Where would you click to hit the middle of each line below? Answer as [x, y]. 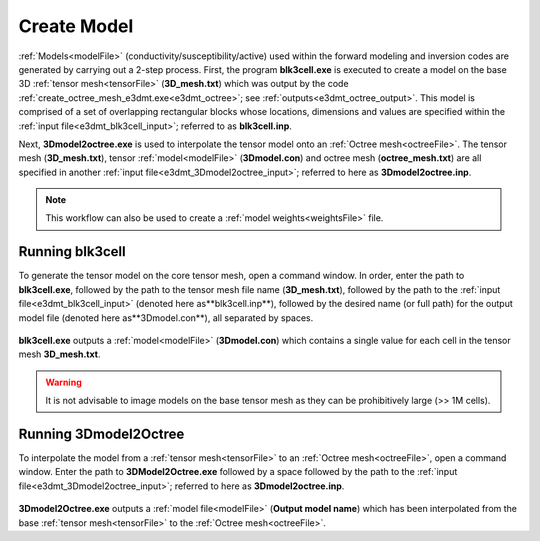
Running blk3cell [72, 251]
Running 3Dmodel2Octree [101, 433]
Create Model [76, 26]
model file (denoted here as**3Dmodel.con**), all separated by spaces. [166, 317]
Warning [63, 382]
